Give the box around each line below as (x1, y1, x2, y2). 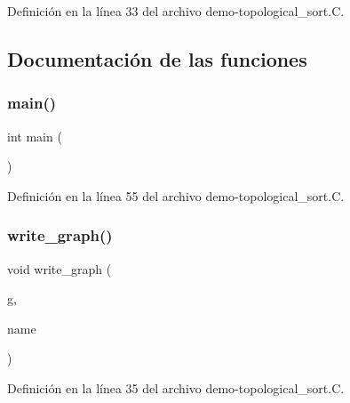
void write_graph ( (7, 259, 112, 278)
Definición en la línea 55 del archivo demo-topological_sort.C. (7, 186, 345, 205)
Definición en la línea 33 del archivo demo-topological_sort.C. (7, 2, 345, 20)
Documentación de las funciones (7, 44, 307, 72)
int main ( (7, 126, 62, 145)
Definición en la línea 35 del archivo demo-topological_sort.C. (7, 378, 345, 397)
